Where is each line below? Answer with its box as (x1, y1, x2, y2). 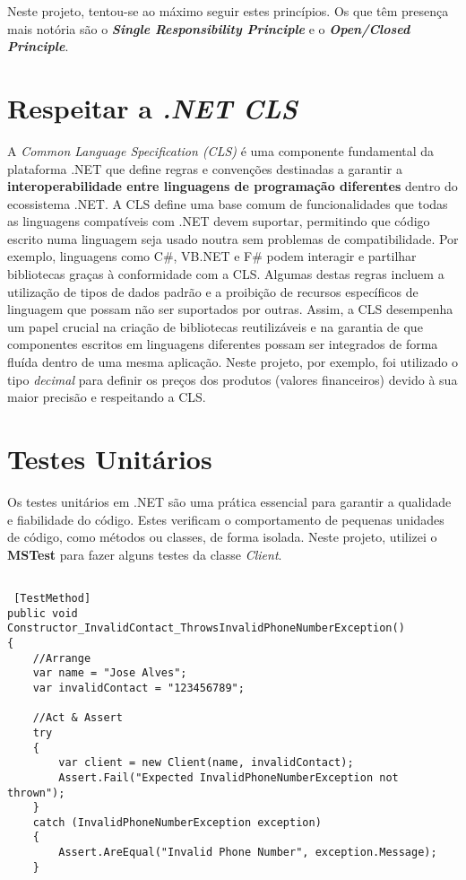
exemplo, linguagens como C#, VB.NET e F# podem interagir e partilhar (7, 247, 417, 266)
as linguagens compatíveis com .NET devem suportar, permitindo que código (7, 212, 430, 231)
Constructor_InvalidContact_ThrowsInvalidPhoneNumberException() (7, 622, 405, 635)
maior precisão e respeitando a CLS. (7, 388, 206, 406)
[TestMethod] (13, 591, 91, 605)
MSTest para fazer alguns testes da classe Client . (7, 545, 282, 563)
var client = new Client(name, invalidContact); (58, 756, 354, 770)
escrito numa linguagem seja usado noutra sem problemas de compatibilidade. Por (7, 229, 459, 248)
